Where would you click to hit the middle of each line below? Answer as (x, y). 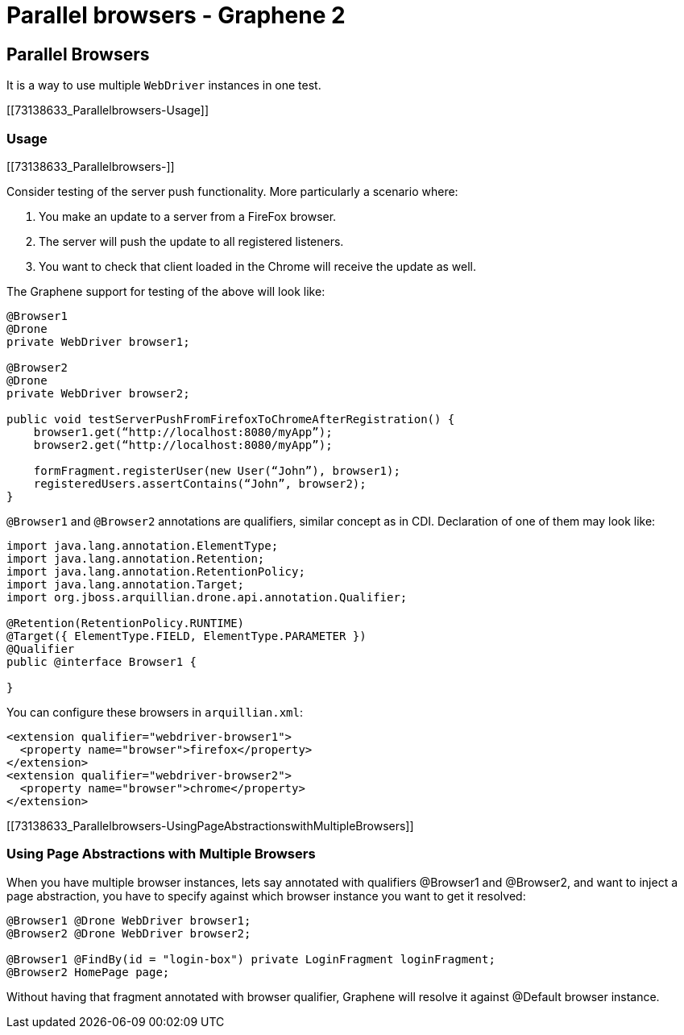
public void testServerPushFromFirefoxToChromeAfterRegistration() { (231, 419)
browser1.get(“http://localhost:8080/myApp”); (183, 432)
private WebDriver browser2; (98, 393)
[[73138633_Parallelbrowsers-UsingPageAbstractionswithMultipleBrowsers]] (210, 825)
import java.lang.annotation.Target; (126, 584)
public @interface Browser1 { (102, 661)
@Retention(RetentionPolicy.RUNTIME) (126, 623)
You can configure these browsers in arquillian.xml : (155, 712)
